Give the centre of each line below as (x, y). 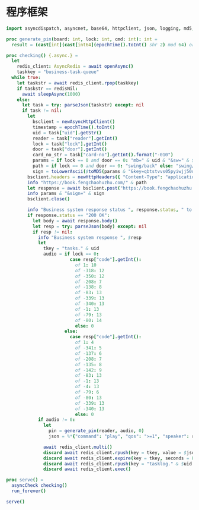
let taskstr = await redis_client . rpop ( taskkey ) (78, 83)
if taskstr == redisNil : (47, 89)
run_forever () (29, 491)
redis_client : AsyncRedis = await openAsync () (75, 67)
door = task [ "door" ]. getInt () (70, 149)
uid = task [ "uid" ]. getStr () (67, 133)
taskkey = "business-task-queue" (58, 72)
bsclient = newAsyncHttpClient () (74, 122)
